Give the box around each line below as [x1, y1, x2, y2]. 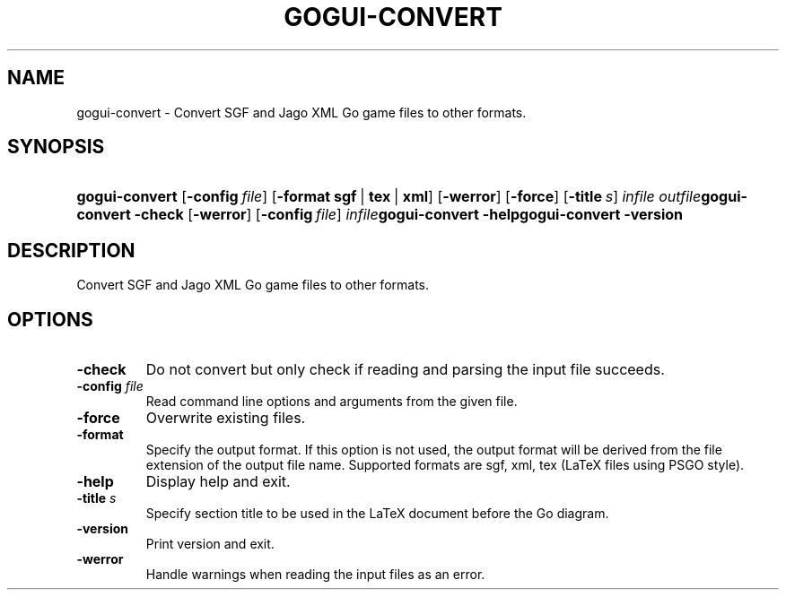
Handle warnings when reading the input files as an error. [145, 567, 485, 583]
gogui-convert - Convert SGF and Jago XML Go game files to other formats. [76, 104, 527, 120]
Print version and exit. [145, 536, 275, 552]
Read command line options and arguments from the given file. [145, 394, 518, 410]
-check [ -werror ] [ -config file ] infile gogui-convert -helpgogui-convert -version [134, 205, 684, 224]
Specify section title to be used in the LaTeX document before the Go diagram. [145, 506, 609, 522]
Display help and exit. [145, 472, 291, 491]
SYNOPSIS [7, 135, 105, 159]
